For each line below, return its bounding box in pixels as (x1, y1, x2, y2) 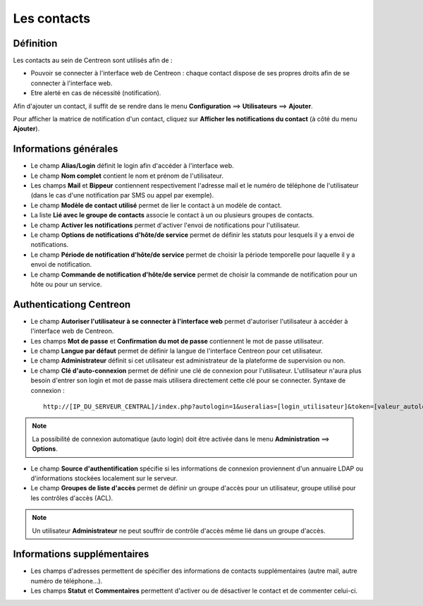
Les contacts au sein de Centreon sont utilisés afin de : (13, 56, 173, 65)
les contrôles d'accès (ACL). (30, 494, 114, 502)
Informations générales (13, 143, 118, 155)
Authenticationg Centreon (13, 298, 131, 310)
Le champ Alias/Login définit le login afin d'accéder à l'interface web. (30, 162, 234, 170)
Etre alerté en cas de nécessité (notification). (30, 89, 161, 97)
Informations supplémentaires (13, 548, 149, 560)
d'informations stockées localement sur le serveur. (30, 473, 178, 483)
